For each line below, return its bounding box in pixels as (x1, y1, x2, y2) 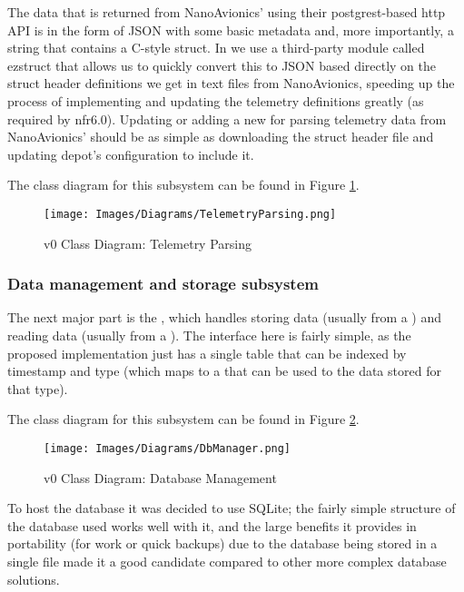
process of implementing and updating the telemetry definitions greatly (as (7, 91, 424, 110)
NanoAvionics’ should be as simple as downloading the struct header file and (7, 127, 434, 146)
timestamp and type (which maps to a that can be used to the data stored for (7, 361, 441, 380)
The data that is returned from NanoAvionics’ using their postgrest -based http (7, 3, 446, 21)
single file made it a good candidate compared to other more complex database (7, 552, 447, 570)
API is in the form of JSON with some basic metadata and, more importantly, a (7, 20, 454, 39)
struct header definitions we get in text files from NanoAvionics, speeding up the (7, 74, 455, 93)
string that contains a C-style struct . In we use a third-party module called (7, 38, 425, 57)
